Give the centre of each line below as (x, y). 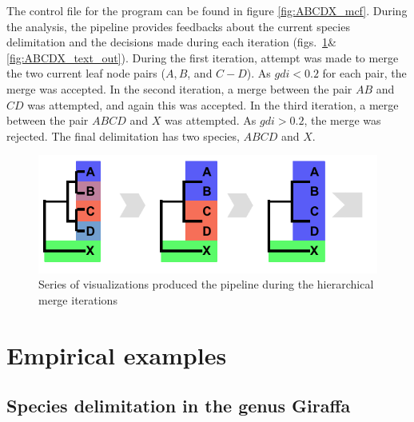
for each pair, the (364, 73)
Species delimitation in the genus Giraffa (179, 406)
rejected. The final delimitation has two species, (123, 135)
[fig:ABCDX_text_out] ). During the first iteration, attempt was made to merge (203, 57)
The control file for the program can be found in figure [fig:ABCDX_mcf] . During (207, 10)
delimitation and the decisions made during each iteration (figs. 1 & (171, 42)
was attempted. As (210, 120)
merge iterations (78, 299)
